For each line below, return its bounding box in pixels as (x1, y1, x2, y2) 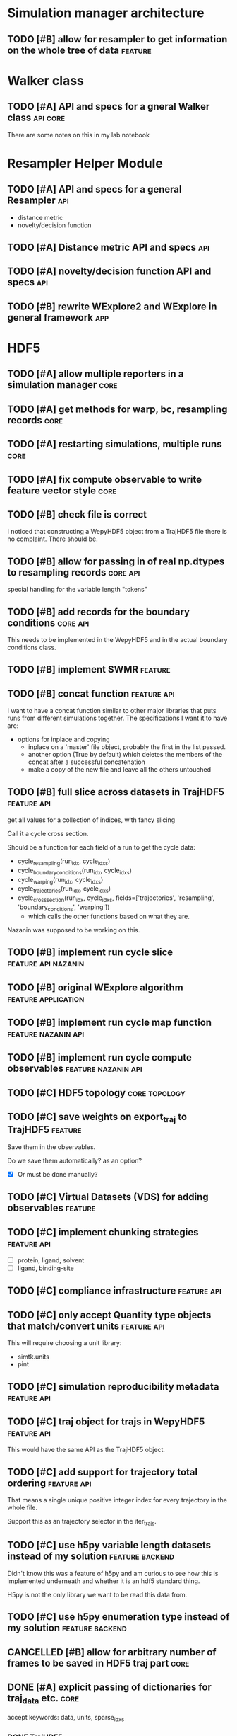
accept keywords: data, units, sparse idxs (7, 1713, 125, 1723)
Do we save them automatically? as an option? (7, 1156, 142, 1165)
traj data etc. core (7, 1692, 79, 1706)
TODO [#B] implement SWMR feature (7, 663, 171, 675)
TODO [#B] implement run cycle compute (7, 1051, 193, 1063)
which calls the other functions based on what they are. (28, 912, 190, 920)
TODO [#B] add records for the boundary (7, 605, 190, 617)
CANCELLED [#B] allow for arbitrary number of (7, 1646, 217, 1658)
